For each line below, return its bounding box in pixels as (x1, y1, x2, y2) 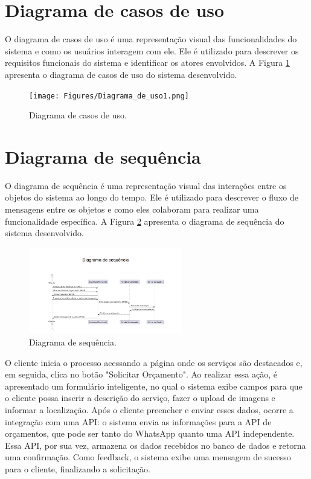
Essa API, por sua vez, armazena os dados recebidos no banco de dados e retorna (5, 439, 306, 451)
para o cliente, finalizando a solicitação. (5, 462, 150, 475)
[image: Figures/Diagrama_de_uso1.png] (29, 91, 189, 100)
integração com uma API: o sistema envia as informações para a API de (5, 415, 272, 428)
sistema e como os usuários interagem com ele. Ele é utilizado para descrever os (5, 44, 299, 57)
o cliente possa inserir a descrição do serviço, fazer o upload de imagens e (5, 391, 275, 404)
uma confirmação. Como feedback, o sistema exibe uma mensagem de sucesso (5, 451, 291, 463)
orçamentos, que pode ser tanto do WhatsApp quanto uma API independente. (5, 427, 295, 440)
